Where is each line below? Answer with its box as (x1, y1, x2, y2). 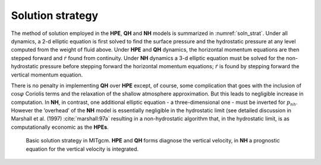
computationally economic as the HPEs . (11, 123, 109, 131)
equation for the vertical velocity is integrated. (26, 145, 139, 153)
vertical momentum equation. (11, 71, 83, 78)
